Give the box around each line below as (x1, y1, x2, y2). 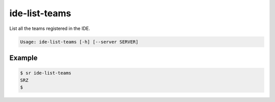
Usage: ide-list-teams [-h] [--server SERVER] (20, 39, 139, 45)
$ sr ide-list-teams (20, 70, 71, 76)
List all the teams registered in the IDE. (9, 25, 90, 31)
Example (9, 53, 38, 62)
